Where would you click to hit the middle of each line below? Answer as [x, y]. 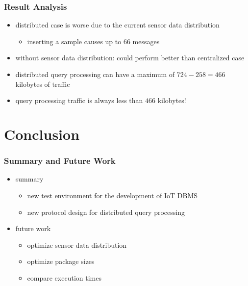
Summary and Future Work [60, 161]
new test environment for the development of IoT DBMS [112, 195]
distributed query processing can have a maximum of [95, 74]
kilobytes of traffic [43, 84]
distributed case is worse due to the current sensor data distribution [117, 25]
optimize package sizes [61, 261]
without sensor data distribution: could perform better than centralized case [130, 58]
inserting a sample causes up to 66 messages [93, 41]
